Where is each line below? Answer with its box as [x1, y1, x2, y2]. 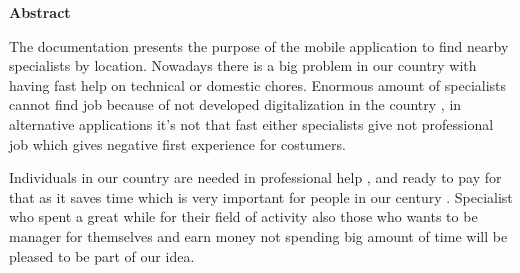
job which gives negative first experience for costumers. [9, 133, 346, 154]
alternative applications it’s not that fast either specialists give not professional [9, 113, 494, 134]
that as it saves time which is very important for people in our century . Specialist [9, 186, 513, 207]
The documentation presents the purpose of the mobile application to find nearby [9, 35, 509, 56]
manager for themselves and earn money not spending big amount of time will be [9, 225, 508, 246]
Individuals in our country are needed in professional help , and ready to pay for [9, 167, 502, 188]
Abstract [9, 2, 71, 22]
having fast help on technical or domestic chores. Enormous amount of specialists [9, 74, 507, 95]
